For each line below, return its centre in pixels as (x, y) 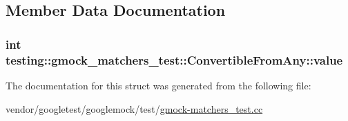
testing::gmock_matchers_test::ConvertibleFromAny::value (174, 59)
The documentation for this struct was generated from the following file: (158, 85)
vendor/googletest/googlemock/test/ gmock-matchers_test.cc (134, 108)
